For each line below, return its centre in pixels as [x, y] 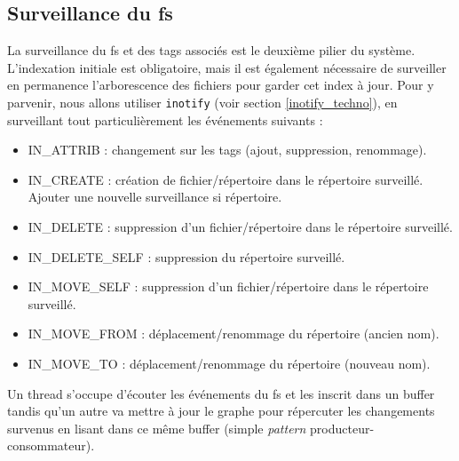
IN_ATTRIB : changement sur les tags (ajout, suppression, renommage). [227, 150]
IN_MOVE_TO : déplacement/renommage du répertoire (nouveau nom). [229, 363]
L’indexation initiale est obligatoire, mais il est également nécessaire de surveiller [227, 67]
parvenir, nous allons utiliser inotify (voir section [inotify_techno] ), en [202, 102]
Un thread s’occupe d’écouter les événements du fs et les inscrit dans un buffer [221, 393]
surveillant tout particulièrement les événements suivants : [165, 119]
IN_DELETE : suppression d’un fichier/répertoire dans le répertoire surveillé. [240, 227]
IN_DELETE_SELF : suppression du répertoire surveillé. [186, 256]
